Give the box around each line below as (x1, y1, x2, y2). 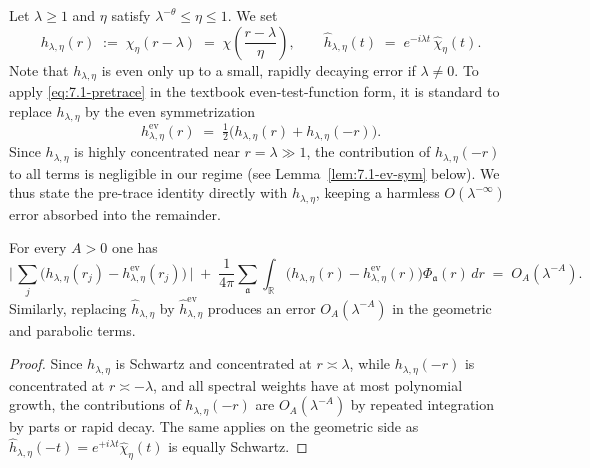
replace (9, 100, 52, 121)
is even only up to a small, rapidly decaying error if (101, 59, 416, 80)
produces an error (207, 297, 316, 318)
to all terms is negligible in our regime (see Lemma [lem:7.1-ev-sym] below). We (9, 162, 500, 183)
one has (111, 237, 158, 258)
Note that (9, 59, 69, 80)
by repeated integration (350, 394, 495, 415)
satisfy (111, 5, 151, 25)
